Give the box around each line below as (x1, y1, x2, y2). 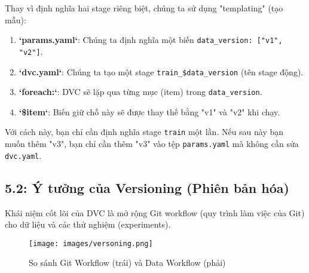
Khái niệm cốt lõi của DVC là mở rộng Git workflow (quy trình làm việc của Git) (5, 206, 305, 219)
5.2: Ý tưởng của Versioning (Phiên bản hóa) (5, 178, 289, 197)
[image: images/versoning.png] (29, 239, 153, 248)
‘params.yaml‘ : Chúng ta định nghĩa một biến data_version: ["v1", (19, 33, 283, 46)
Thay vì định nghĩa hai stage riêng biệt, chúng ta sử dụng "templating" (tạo (5, 2, 283, 14)
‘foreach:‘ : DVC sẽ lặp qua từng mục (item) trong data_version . (19, 85, 262, 98)
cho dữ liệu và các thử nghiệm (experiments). (5, 218, 171, 231)
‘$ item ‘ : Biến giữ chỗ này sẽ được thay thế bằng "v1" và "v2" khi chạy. (19, 105, 280, 118)
